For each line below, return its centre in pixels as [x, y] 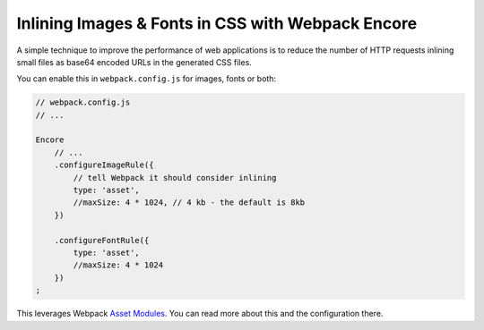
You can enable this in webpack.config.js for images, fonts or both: [147, 79]
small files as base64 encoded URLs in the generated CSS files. [134, 62]
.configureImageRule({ [104, 165]
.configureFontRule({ [102, 240]
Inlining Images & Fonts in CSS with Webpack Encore [217, 23]
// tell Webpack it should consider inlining [175, 178]
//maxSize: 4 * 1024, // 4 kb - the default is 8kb [189, 203]
